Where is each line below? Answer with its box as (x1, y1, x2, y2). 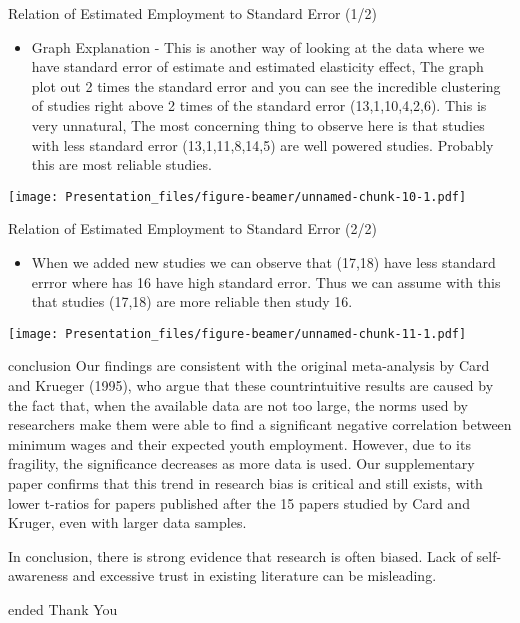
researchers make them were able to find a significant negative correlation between (8, 414, 512, 435)
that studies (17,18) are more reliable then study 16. (31, 291, 353, 312)
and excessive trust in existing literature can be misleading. (72, 565, 437, 586)
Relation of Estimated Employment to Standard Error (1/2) (8, 3, 377, 23)
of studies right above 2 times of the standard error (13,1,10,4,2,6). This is (31, 95, 487, 116)
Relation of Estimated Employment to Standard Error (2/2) (8, 218, 377, 239)
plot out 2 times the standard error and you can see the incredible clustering (31, 75, 501, 96)
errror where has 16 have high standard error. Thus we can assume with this (31, 271, 501, 292)
